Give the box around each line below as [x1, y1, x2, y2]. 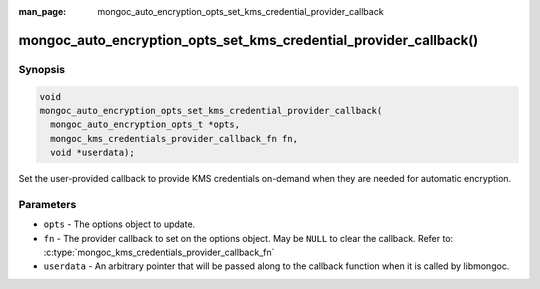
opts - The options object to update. [43, 218, 196, 230]
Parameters [18, 197, 77, 211]
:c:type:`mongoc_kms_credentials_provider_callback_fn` [43, 246, 275, 259]
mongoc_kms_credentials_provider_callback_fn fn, [50, 133, 299, 144]
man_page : [18, 6, 67, 17]
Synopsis [18, 62, 65, 76]
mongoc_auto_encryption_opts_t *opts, [50, 119, 240, 130]
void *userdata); [50, 147, 135, 159]
